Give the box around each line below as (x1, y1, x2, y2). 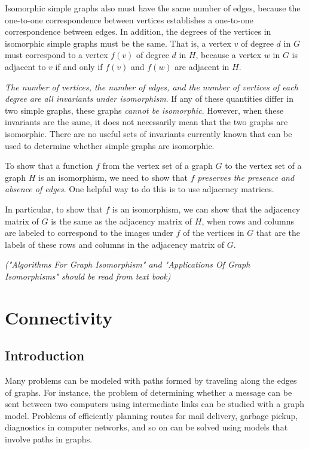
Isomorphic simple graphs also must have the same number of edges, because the (5, 2, 301, 14)
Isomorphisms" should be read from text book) (5, 269, 171, 282)
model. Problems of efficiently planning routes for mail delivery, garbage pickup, (5, 409, 298, 421)
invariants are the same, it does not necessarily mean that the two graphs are (5, 116, 288, 128)
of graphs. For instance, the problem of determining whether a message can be (5, 386, 292, 398)
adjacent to (5, 60, 46, 72)
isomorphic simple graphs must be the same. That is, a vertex (5, 37, 231, 49)
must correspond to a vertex (5, 48, 108, 61)
